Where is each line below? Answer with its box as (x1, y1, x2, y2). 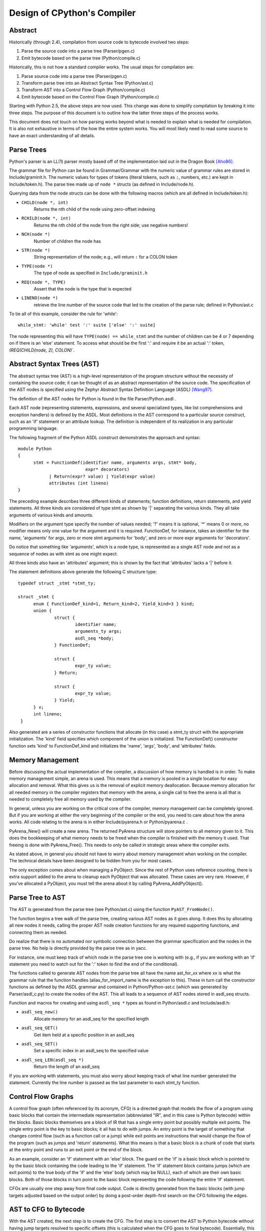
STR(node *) (21, 247, 50, 253)
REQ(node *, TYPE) (21, 279, 66, 285)
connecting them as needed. (9, 929, 67, 935)
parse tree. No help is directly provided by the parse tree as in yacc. (9, 945, 147, 951)
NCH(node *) (21, 231, 50, 237)
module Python (18, 446, 52, 452)
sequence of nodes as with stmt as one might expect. (9, 551, 118, 556)
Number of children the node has (33, 238, 101, 244)
